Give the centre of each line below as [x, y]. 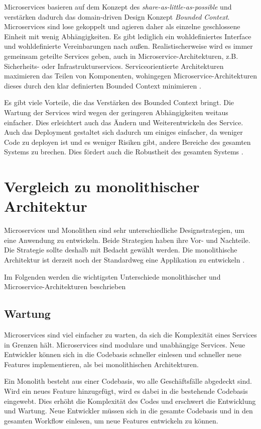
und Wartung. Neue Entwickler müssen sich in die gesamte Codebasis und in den [128, 411]
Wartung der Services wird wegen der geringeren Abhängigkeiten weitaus [116, 112]
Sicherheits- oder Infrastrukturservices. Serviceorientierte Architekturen [114, 66]
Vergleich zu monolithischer [102, 186]
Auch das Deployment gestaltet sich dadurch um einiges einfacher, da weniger [123, 132]
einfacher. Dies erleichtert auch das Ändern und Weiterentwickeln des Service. [124, 122]
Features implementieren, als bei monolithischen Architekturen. [101, 364]
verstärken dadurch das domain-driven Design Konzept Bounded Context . [117, 16]
